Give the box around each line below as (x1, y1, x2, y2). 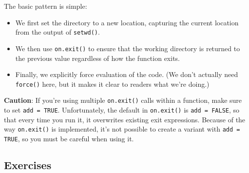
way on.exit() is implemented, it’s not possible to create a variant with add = (4, 124, 240, 134)
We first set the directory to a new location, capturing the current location (15, 17, 239, 27)
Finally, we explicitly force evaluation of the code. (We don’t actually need (15, 69, 238, 79)
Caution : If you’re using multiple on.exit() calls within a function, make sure (4, 95, 242, 105)
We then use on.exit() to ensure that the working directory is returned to (15, 43, 240, 53)
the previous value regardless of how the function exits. (15, 53, 180, 63)
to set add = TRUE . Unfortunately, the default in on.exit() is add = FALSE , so (4, 105, 240, 115)
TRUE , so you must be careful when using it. (4, 133, 134, 143)
